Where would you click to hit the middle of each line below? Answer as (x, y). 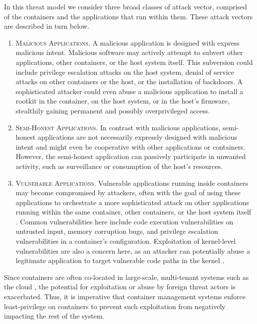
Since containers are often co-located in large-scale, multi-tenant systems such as (127, 277)
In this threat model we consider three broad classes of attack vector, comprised (126, 6)
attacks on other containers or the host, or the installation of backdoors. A (129, 81)
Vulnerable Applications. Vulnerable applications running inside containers (132, 183)
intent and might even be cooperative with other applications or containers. (130, 146)
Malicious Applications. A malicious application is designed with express (128, 42)
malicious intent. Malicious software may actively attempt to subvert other (129, 52)
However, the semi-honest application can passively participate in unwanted (131, 156)
